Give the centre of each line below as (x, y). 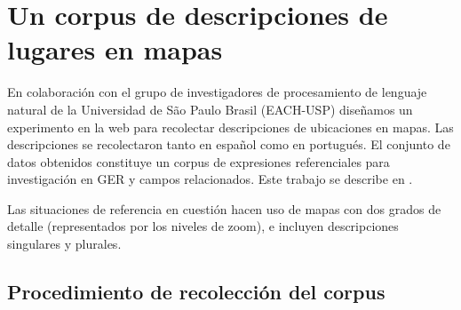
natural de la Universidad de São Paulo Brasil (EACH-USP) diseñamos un (210, 109)
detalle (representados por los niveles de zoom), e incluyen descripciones (203, 226)
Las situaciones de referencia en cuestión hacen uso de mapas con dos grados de (224, 208)
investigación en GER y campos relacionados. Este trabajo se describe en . (210, 179)
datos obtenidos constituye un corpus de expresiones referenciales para (199, 161)
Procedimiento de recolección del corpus (196, 292)
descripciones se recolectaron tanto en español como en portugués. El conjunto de (229, 144)
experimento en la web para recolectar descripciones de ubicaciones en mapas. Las (230, 127)
